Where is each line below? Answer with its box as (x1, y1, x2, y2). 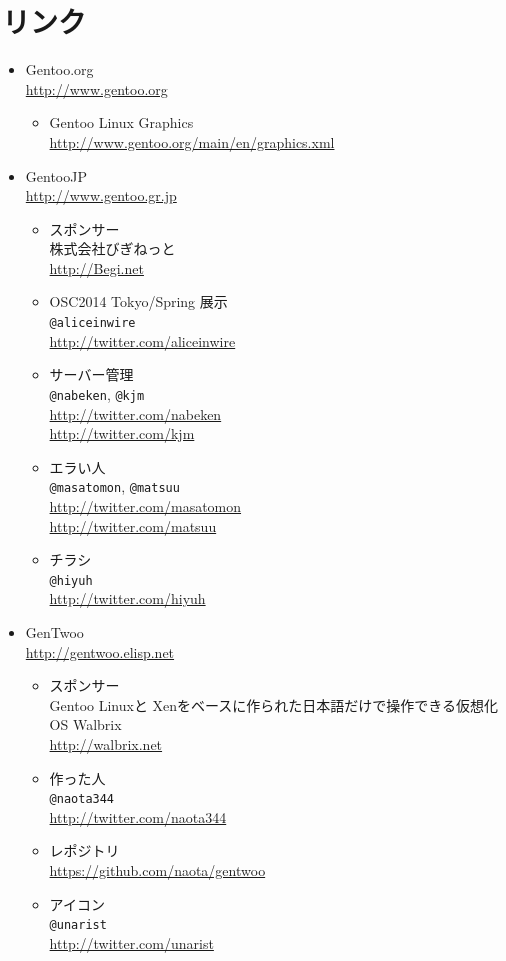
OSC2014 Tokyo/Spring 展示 (49, 291, 228, 312)
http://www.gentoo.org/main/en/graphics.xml (49, 131, 335, 152)
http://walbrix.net (49, 734, 163, 754)
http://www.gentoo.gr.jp (25, 185, 177, 206)
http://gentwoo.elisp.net (25, 641, 175, 662)
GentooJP (25, 165, 87, 186)
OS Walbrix (49, 714, 122, 735)
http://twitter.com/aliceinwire (49, 330, 236, 351)
